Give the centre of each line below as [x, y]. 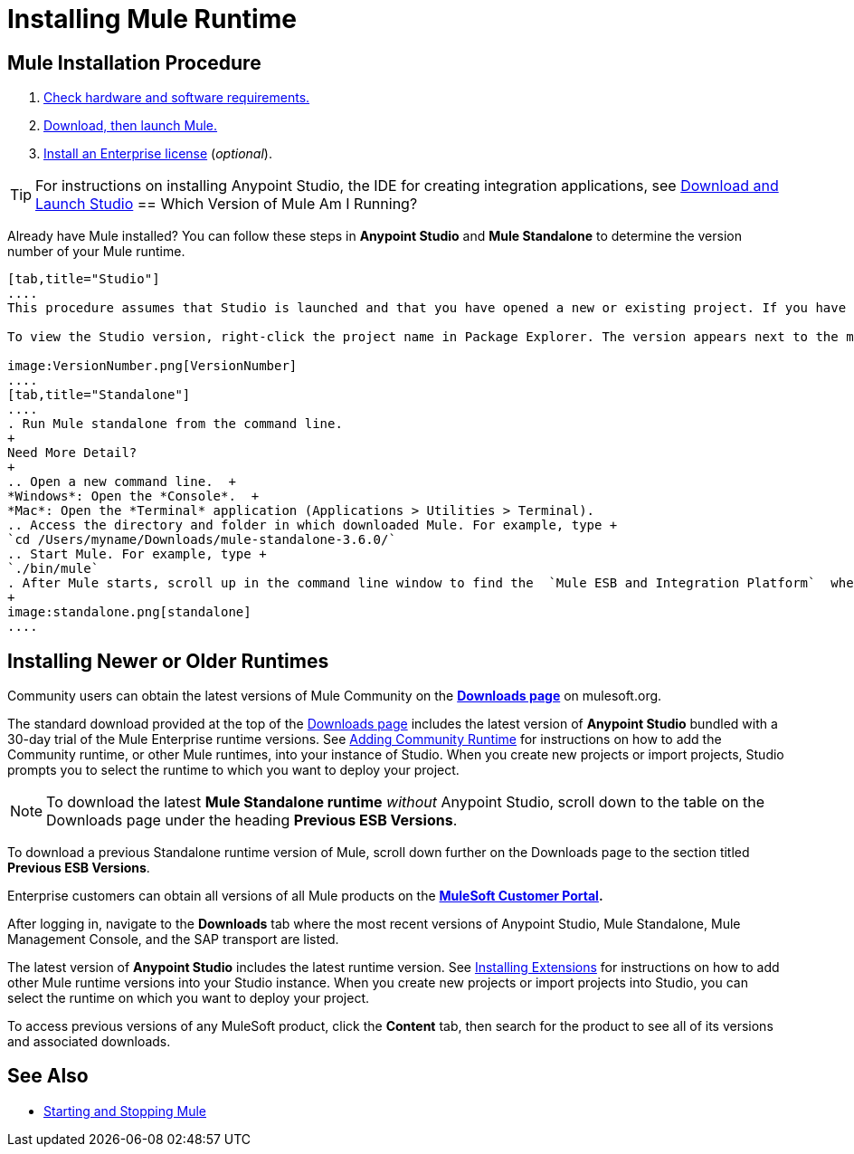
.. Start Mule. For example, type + [137, 554]
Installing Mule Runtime [152, 19]
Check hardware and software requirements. [177, 98]
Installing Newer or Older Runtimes [168, 661]
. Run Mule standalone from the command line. [175, 424]
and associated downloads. [89, 1042]
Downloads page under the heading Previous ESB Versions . [252, 820]
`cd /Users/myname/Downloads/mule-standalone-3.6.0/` [202, 540]
